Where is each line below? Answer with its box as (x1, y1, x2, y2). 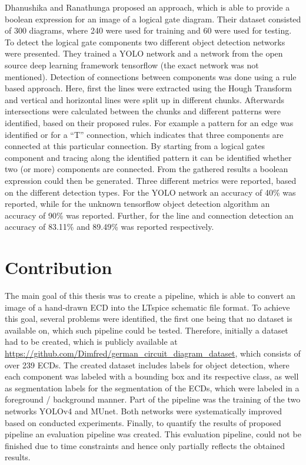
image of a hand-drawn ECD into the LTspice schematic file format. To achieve (5, 301, 290, 313)
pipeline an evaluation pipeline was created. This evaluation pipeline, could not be (5, 428, 301, 440)
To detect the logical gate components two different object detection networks (5, 35, 285, 48)
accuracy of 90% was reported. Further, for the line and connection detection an (5, 209, 294, 221)
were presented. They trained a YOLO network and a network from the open (5, 47, 283, 60)
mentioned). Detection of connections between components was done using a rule (5, 70, 297, 83)
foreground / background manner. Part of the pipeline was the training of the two (5, 393, 301, 405)
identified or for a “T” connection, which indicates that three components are (5, 128, 284, 140)
